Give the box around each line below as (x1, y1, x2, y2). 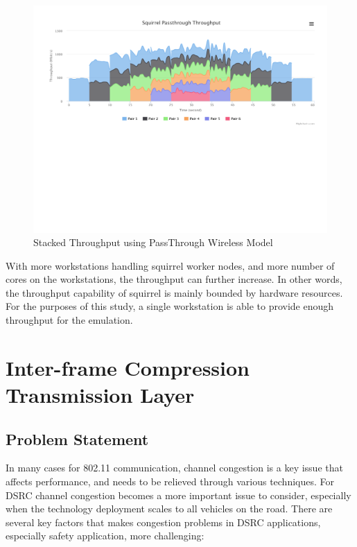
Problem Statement (6, 428, 149, 449)
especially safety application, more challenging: (6, 528, 204, 543)
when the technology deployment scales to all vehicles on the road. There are (6, 501, 333, 516)
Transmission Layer (6, 381, 195, 409)
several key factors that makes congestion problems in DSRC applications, (6, 514, 321, 529)
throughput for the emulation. (6, 313, 133, 327)
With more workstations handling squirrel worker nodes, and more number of (6, 258, 335, 272)
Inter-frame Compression (6, 353, 250, 381)
